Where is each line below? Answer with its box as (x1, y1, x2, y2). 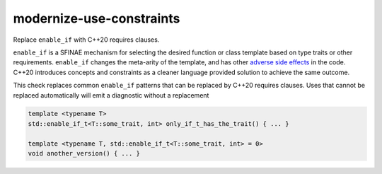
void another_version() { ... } (28, 149, 141, 158)
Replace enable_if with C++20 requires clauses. (13, 35, 160, 44)
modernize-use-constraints (13, 11, 180, 26)
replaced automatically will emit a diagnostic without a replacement (13, 91, 209, 99)
